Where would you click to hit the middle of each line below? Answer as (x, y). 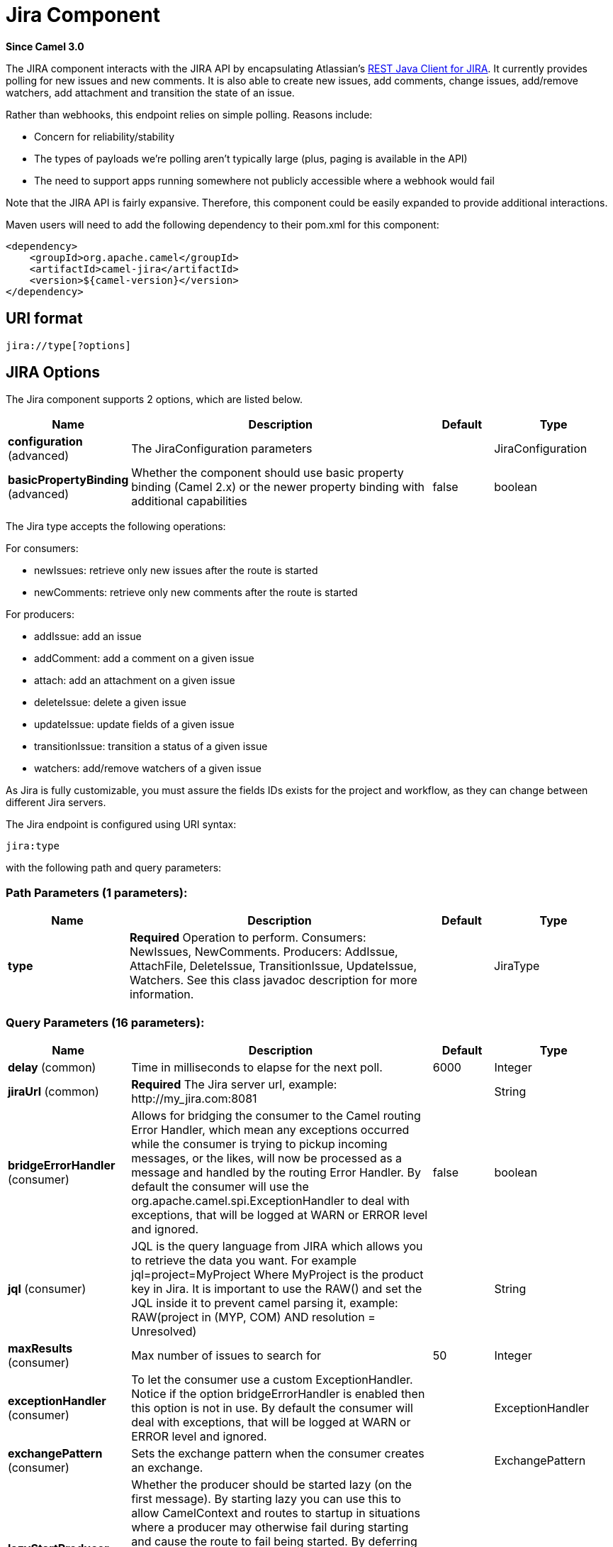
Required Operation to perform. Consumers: (248, 938)
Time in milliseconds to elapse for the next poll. (257, 1067)
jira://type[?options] (69, 345)
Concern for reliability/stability (105, 136)
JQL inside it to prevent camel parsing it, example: (265, 1303)
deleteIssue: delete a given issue (111, 703)
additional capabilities (189, 501)
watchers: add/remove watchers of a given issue (148, 769)
